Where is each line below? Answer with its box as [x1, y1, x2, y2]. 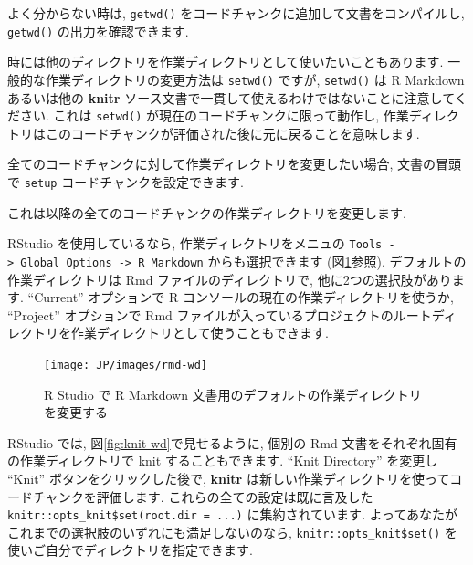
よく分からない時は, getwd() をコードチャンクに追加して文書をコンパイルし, [7, 4, 465, 22]
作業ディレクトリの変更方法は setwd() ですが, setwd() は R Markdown [45, 69, 465, 89]
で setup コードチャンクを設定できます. [7, 173, 244, 191]
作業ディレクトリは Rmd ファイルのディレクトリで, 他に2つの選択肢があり [7, 269, 452, 288]
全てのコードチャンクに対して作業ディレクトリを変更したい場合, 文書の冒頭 [7, 154, 462, 173]
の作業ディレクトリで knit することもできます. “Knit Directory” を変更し [7, 451, 438, 470]
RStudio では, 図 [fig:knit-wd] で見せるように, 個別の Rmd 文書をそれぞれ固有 [7, 433, 457, 452]
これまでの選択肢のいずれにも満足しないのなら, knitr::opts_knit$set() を [7, 522, 457, 541]
